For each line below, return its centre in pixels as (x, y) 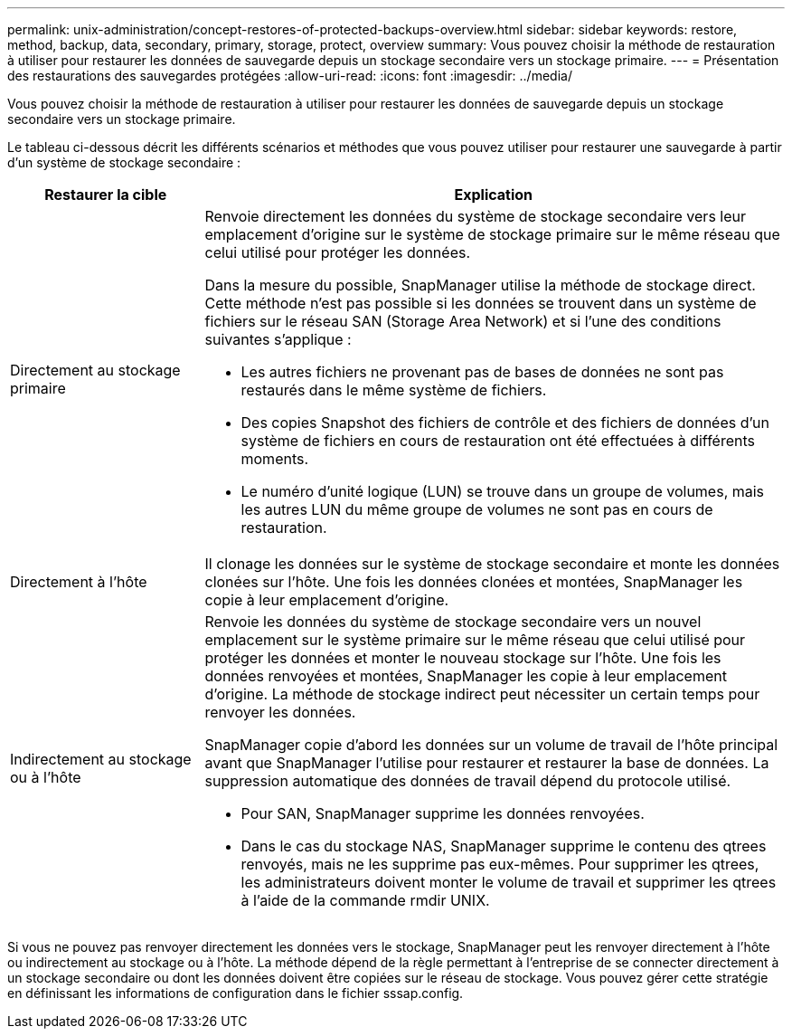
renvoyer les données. (280, 712)
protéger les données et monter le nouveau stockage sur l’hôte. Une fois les (463, 658)
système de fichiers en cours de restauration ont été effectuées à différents (498, 441)
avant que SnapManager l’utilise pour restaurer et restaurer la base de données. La (487, 763)
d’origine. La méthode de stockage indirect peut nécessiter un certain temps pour (482, 694)
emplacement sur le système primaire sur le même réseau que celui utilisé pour (475, 640)
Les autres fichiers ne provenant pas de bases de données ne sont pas (482, 372)
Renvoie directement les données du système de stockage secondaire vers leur (476, 216)
